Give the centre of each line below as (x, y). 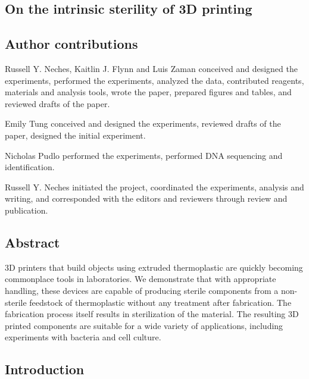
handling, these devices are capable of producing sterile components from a (142, 290)
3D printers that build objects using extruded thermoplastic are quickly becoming (154, 267)
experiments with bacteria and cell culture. (83, 337)
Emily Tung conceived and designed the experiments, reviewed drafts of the (143, 123)
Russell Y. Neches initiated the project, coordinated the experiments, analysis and (154, 187)
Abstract (32, 242)
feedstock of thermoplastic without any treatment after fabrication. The (160, 302)
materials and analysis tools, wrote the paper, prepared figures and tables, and (148, 92)
